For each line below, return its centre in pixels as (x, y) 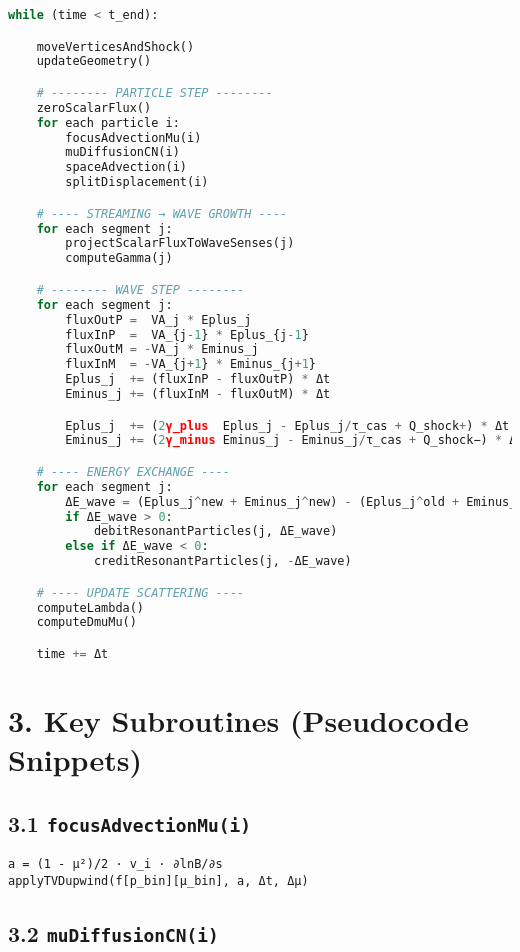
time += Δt (72, 654)
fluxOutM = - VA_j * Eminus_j (162, 349)
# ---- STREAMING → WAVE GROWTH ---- (162, 213)
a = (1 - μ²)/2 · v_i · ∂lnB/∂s (115, 864)
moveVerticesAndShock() (115, 46)
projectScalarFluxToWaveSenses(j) (180, 243)
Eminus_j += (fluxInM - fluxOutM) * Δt (198, 394)
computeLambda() (90, 607)
